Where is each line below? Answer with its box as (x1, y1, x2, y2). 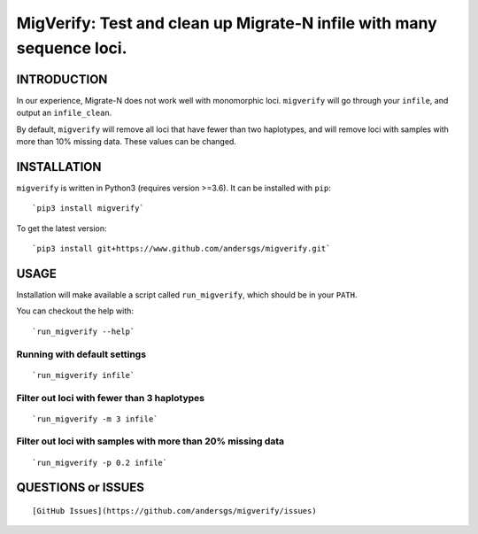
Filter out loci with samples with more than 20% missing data (16, 435, 285, 447)
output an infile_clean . (16, 107, 112, 119)
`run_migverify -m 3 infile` (32, 414, 158, 424)
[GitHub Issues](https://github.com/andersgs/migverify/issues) (32, 506, 318, 516)
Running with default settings (16, 348, 146, 360)
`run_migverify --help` (32, 326, 135, 337)
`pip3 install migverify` (32, 204, 145, 213)
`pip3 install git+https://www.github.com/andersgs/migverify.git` (32, 244, 331, 254)
